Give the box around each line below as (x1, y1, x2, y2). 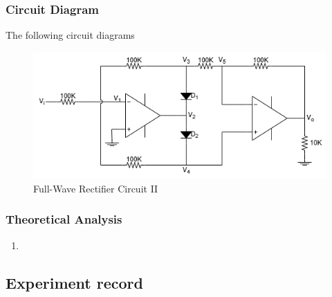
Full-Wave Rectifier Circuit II (33, 181, 158, 195)
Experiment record (6, 271, 143, 293)
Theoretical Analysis (6, 210, 122, 228)
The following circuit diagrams (6, 28, 135, 42)
